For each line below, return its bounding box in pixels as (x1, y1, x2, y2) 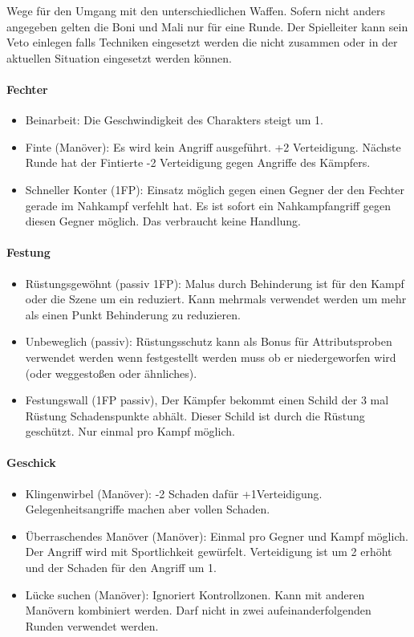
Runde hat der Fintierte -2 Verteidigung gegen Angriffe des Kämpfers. (25, 154, 371, 171)
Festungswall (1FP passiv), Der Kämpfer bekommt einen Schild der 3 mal (25, 392, 389, 408)
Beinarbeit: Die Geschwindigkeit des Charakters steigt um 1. (25, 112, 323, 128)
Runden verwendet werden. (25, 617, 159, 634)
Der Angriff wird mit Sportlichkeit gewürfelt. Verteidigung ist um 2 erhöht (25, 543, 392, 560)
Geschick (6, 454, 56, 471)
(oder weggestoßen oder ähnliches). (25, 364, 197, 381)
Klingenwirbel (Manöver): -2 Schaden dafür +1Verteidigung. (25, 485, 323, 501)
